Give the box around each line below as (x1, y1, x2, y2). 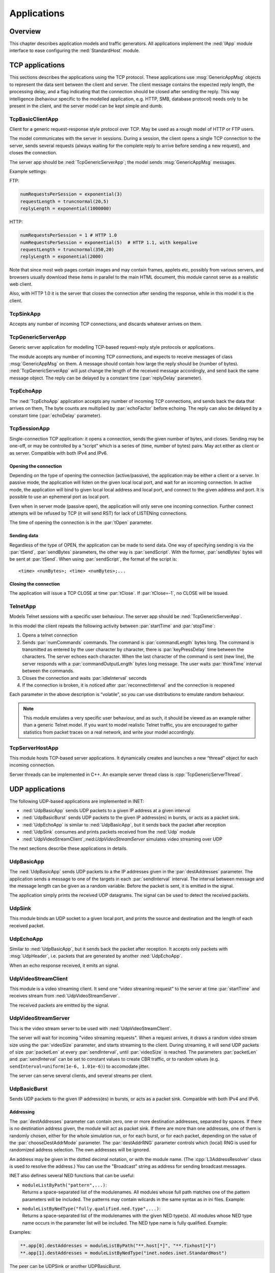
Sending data (9, 533, 38, 539)
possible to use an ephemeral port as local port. (9, 494, 110, 500)
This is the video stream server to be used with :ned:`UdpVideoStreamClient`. (9, 1025, 172, 1031)
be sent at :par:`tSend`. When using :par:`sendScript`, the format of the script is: (9, 556, 178, 562)
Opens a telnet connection (22, 632, 78, 639)
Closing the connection (9, 580, 60, 587)
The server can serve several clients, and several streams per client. (9, 1072, 153, 1079)
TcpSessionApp (9, 425, 50, 432)
